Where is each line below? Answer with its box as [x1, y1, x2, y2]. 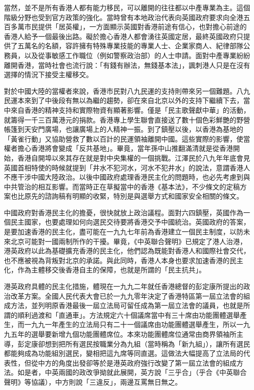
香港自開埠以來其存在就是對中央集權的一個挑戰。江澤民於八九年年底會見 [17, 152, 250, 163]
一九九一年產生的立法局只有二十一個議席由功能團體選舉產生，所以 [24, 319, 236, 329]
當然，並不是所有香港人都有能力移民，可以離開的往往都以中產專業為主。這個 [4, 2, 250, 12]
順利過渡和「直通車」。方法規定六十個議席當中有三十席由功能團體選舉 [17, 309, 240, 320]
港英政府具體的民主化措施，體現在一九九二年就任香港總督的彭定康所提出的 [4, 281, 243, 291]
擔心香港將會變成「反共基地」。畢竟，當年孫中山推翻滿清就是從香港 [17, 143, 233, 153]
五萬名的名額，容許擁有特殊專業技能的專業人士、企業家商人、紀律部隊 [17, 41, 243, 51]
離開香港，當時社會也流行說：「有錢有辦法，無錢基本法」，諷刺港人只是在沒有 [4, 60, 250, 70]
